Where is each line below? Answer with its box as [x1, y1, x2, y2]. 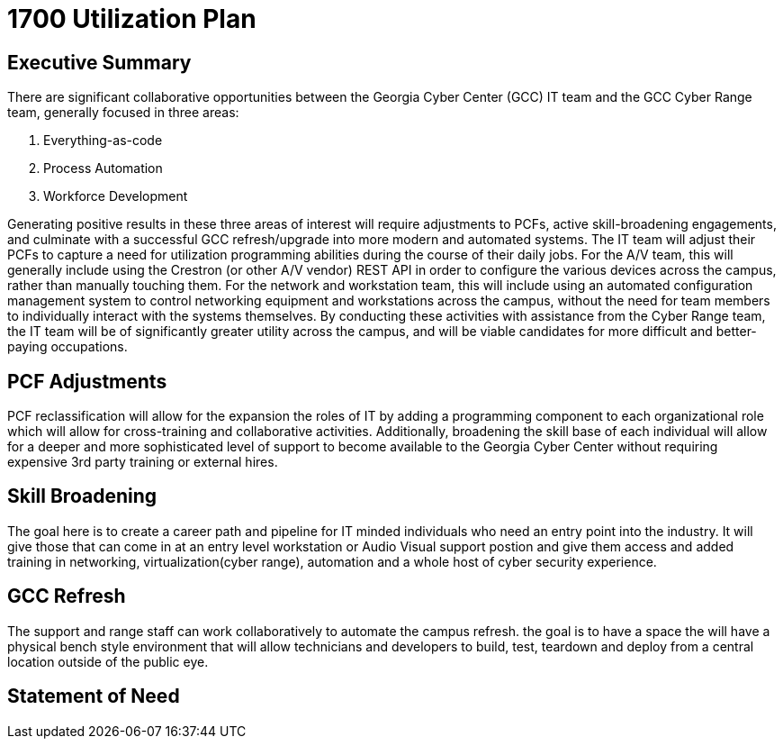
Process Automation [43, 160, 163, 177]
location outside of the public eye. [7, 653, 209, 669]
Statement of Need [7, 685, 180, 708]
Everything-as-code [43, 132, 163, 149]
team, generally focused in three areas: [7, 105, 239, 121]
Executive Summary [7, 50, 192, 74]
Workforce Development [43, 188, 188, 205]
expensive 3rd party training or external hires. [7, 454, 278, 470]
